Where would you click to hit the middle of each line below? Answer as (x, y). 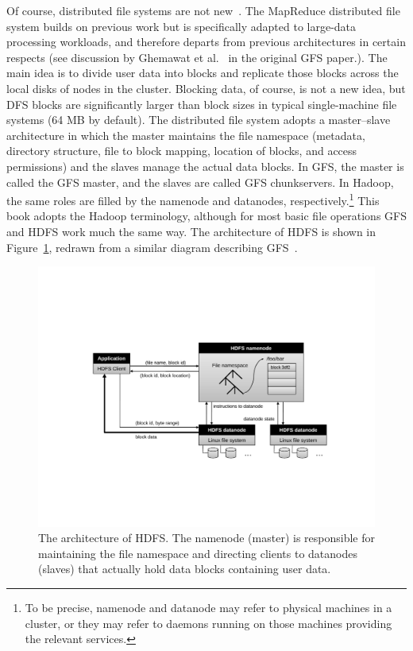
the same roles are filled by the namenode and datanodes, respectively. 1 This (193, 199)
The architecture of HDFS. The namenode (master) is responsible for (206, 538)
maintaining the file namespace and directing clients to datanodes (198, 553)
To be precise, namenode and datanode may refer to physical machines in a (208, 608)
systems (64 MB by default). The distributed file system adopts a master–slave (199, 120)
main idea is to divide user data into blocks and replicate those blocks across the (203, 73)
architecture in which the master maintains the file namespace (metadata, (186, 135)
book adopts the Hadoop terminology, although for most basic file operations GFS (206, 216)
